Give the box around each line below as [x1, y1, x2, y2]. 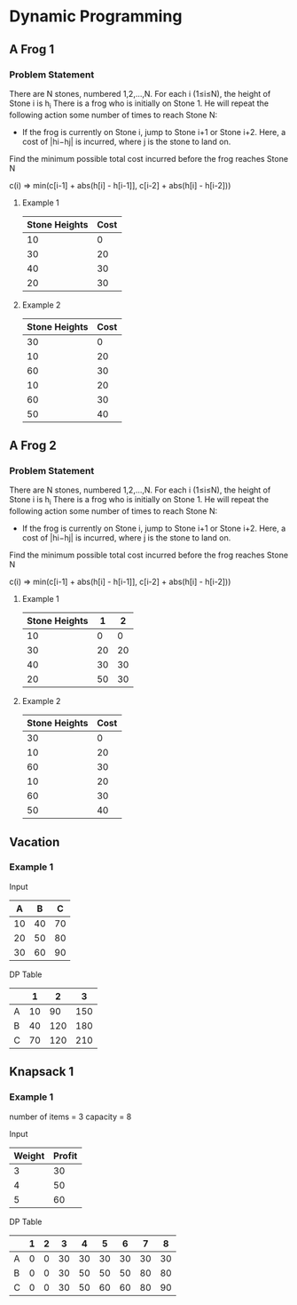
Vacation [9, 834, 60, 850]
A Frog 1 [9, 42, 55, 57]
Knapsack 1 [9, 1064, 74, 1079]
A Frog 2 [9, 438, 57, 453]
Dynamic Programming [9, 6, 183, 27]
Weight [13, 1149, 45, 1162]
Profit [52, 1149, 78, 1162]
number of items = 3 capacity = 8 [9, 1111, 132, 1122]
